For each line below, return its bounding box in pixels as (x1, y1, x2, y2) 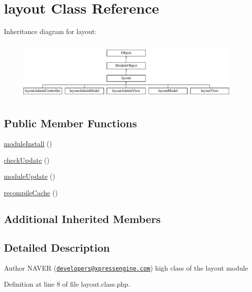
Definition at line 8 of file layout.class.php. (4, 279, 130, 289)
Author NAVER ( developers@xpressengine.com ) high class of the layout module (4, 262, 248, 273)
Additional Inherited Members (4, 211, 161, 226)
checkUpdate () (4, 155, 50, 165)
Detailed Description (4, 240, 110, 255)
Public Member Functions (4, 116, 137, 131)
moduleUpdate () (4, 171, 55, 181)
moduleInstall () (4, 138, 52, 149)
